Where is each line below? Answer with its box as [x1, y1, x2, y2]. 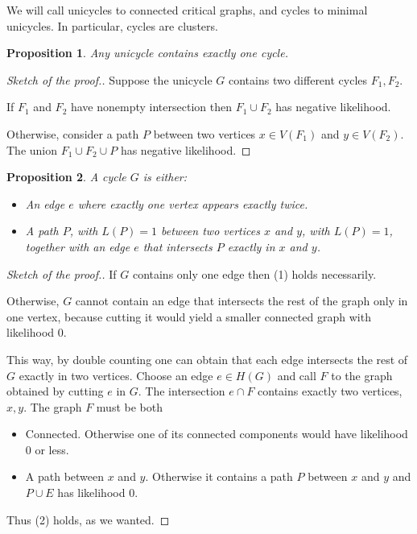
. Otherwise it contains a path [145, 468, 293, 485]
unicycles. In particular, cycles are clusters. [6, 17, 218, 34]
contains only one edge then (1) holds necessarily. [132, 265, 377, 282]
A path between [25, 468, 105, 485]
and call [277, 366, 316, 383]
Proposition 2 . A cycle [6, 168, 126, 185]
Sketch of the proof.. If [6, 265, 117, 282]
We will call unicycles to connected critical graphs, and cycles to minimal [6, 2, 368, 18]
